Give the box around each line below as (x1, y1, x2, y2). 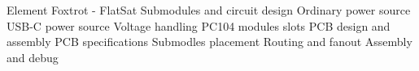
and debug (7, 48, 59, 65)
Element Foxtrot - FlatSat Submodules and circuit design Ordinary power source (7, 2, 411, 18)
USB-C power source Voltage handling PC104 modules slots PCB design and (7, 17, 391, 34)
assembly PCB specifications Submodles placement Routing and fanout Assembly (7, 33, 412, 50)
